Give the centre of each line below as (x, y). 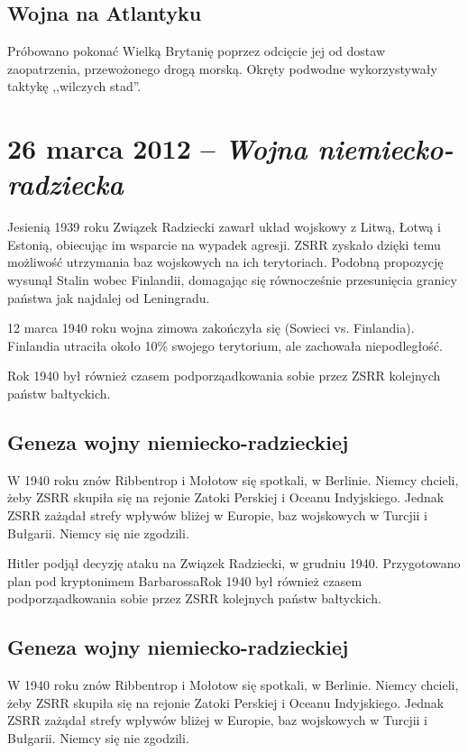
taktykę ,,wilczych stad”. (74, 86)
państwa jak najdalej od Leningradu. (109, 297)
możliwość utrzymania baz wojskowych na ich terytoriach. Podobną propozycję (225, 262)
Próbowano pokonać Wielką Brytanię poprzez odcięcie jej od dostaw (197, 51)
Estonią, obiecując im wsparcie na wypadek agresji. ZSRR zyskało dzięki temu (224, 244)
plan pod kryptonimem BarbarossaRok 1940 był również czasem (185, 580)
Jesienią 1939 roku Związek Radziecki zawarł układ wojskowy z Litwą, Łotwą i (224, 227)
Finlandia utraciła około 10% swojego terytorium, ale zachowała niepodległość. (225, 345)
